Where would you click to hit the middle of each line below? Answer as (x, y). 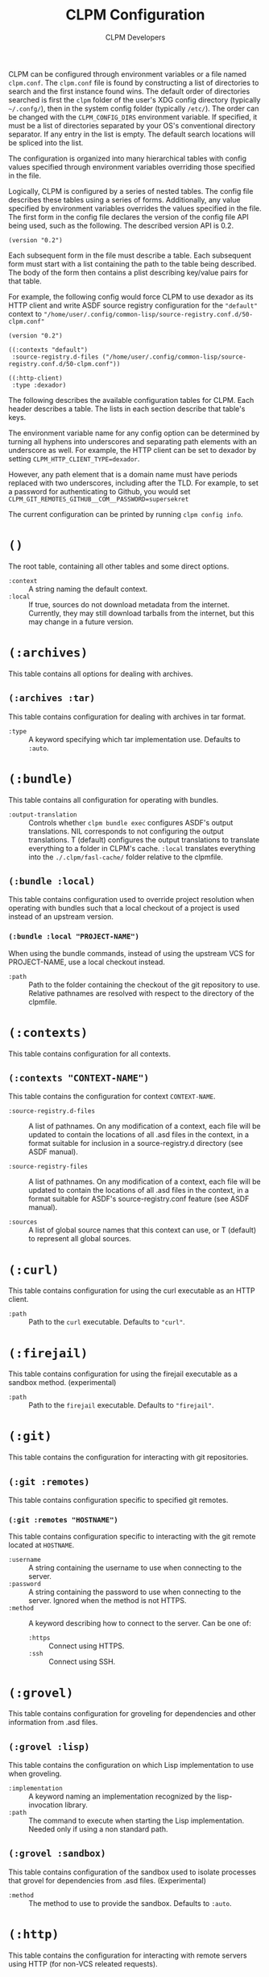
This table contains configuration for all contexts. (90, 1054)
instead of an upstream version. (61, 917)
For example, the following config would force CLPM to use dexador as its (131, 296)
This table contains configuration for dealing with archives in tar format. (127, 716)
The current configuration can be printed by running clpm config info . (126, 514)
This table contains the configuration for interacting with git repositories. (128, 1457)
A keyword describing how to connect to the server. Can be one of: (140, 1623)
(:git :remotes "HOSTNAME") (63, 1519)
